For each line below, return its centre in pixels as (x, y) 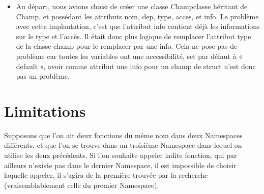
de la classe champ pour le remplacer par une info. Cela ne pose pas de (127, 46)
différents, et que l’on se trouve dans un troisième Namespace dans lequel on (123, 145)
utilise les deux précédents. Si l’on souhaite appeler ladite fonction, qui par (121, 155)
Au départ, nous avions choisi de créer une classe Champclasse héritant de (132, 6)
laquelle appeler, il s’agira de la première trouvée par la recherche (106, 175)
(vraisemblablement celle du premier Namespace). (82, 185)
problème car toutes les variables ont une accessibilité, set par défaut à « (129, 56)
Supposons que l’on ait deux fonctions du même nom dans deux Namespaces (123, 135)
